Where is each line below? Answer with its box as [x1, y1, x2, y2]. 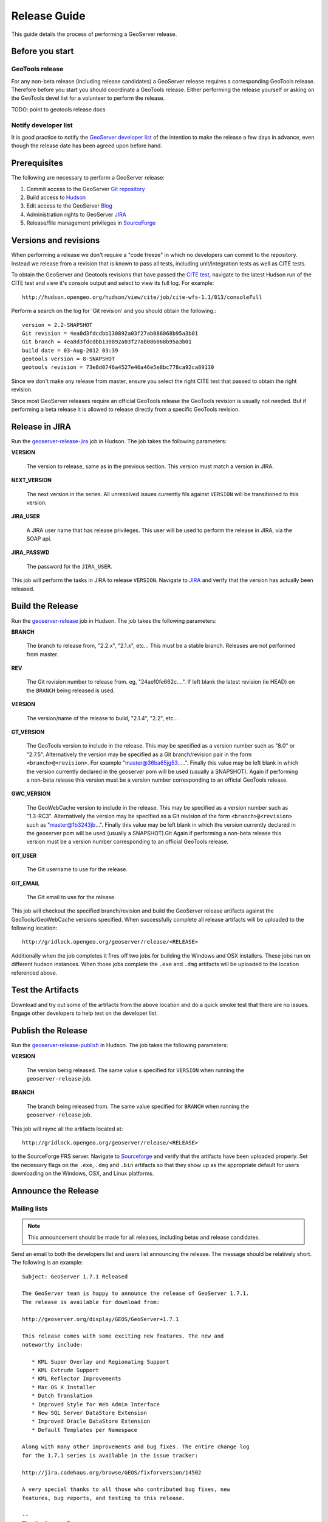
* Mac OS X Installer [31, 1384, 96, 1390]
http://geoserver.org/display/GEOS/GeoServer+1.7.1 [22, 1316, 179, 1322]
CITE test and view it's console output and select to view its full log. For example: [11, 279, 214, 287]
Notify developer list [11, 121, 73, 129]
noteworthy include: [22, 1341, 83, 1348]
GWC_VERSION [11, 790, 51, 798]
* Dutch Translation [31, 1392, 93, 1400]
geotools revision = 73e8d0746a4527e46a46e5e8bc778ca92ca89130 [22, 364, 214, 371]
